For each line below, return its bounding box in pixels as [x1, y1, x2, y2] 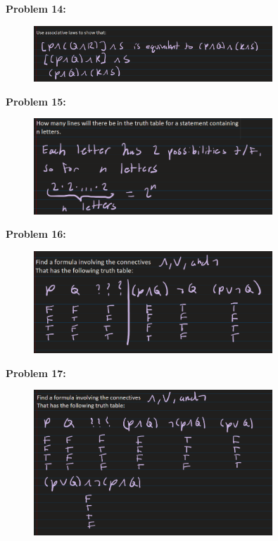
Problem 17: [6, 365, 66, 380]
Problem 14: [6, 1, 66, 15]
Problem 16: [6, 227, 66, 241]
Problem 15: [6, 94, 66, 108]
